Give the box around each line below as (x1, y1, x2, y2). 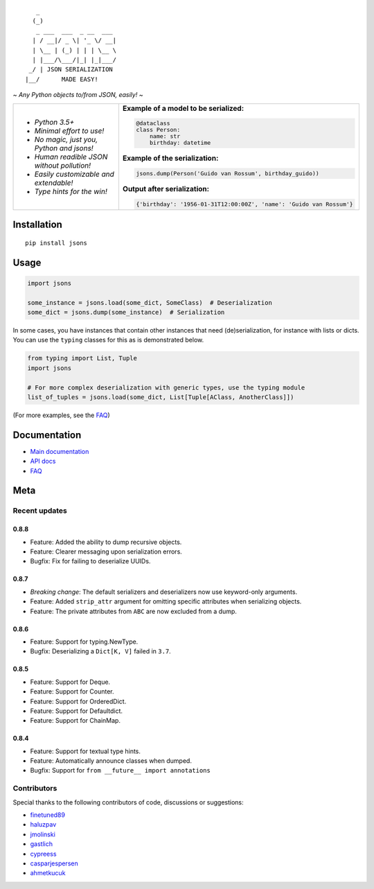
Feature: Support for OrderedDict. (30, 697, 127, 705)
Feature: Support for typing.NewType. (30, 637, 139, 646)
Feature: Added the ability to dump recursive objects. (30, 538, 182, 546)
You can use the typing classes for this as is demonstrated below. (12, 336, 204, 344)
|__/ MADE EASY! (25, 75, 98, 83)
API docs (30, 457, 56, 466)
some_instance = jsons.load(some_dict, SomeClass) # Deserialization (27, 299, 273, 306)
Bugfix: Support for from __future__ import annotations (30, 766, 211, 775)
